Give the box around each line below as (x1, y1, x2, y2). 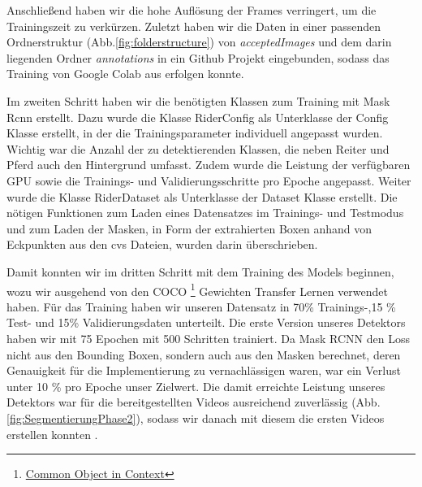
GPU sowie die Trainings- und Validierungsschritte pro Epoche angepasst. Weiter (6, 172, 411, 189)
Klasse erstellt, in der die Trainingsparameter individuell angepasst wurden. (6, 124, 383, 141)
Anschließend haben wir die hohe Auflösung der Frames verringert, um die (6, 2, 377, 18)
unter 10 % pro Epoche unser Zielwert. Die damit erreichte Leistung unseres (6, 377, 385, 394)
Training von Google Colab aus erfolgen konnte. (6, 65, 244, 82)
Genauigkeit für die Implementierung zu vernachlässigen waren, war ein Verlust (6, 362, 401, 379)
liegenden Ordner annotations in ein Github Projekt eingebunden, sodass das (6, 49, 390, 66)
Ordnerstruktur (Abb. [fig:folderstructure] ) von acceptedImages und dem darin (6, 33, 392, 50)
